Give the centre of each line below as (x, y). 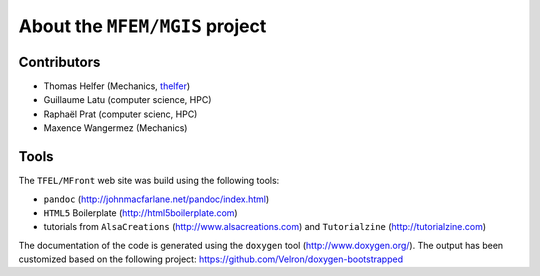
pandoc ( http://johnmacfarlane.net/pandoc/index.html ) (156, 199)
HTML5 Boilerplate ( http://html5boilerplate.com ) (141, 212)
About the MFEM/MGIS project (142, 26)
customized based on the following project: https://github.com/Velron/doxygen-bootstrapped (211, 259)
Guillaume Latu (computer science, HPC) (127, 100)
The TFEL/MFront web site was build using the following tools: (149, 181)
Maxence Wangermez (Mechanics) (115, 128)
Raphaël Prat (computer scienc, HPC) (120, 114)
